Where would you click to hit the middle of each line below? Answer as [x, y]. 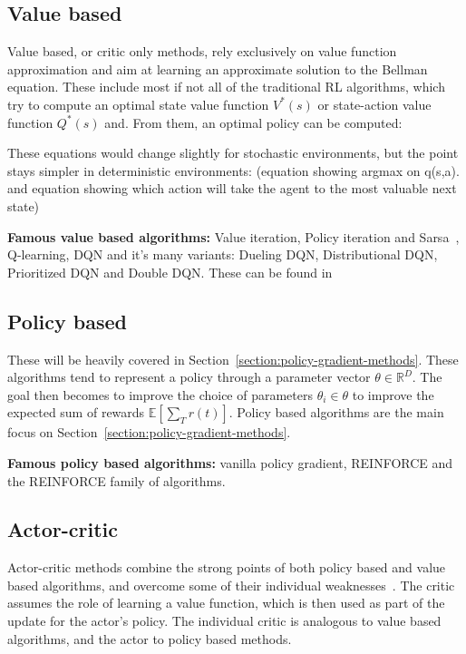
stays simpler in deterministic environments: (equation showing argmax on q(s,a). [233, 170]
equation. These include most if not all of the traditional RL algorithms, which [226, 87]
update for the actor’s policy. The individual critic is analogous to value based [224, 621]
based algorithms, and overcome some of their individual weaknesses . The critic [231, 585]
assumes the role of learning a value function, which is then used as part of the [226, 603]
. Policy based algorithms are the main [336, 412]
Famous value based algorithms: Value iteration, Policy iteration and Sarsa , [233, 236]
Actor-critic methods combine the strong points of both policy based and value [227, 567]
